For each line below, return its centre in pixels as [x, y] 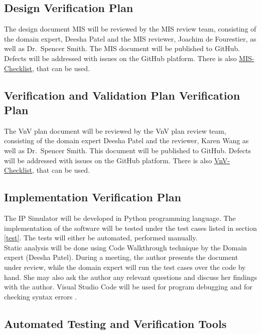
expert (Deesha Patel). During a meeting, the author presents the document [121, 257]
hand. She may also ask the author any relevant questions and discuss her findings [130, 277]
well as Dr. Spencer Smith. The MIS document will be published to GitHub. [122, 48]
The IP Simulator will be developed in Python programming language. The [120, 218]
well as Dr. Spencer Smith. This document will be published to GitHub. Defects [128, 150]
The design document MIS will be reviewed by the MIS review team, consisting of [130, 29]
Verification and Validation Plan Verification [122, 95]
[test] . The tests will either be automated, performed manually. [101, 238]
